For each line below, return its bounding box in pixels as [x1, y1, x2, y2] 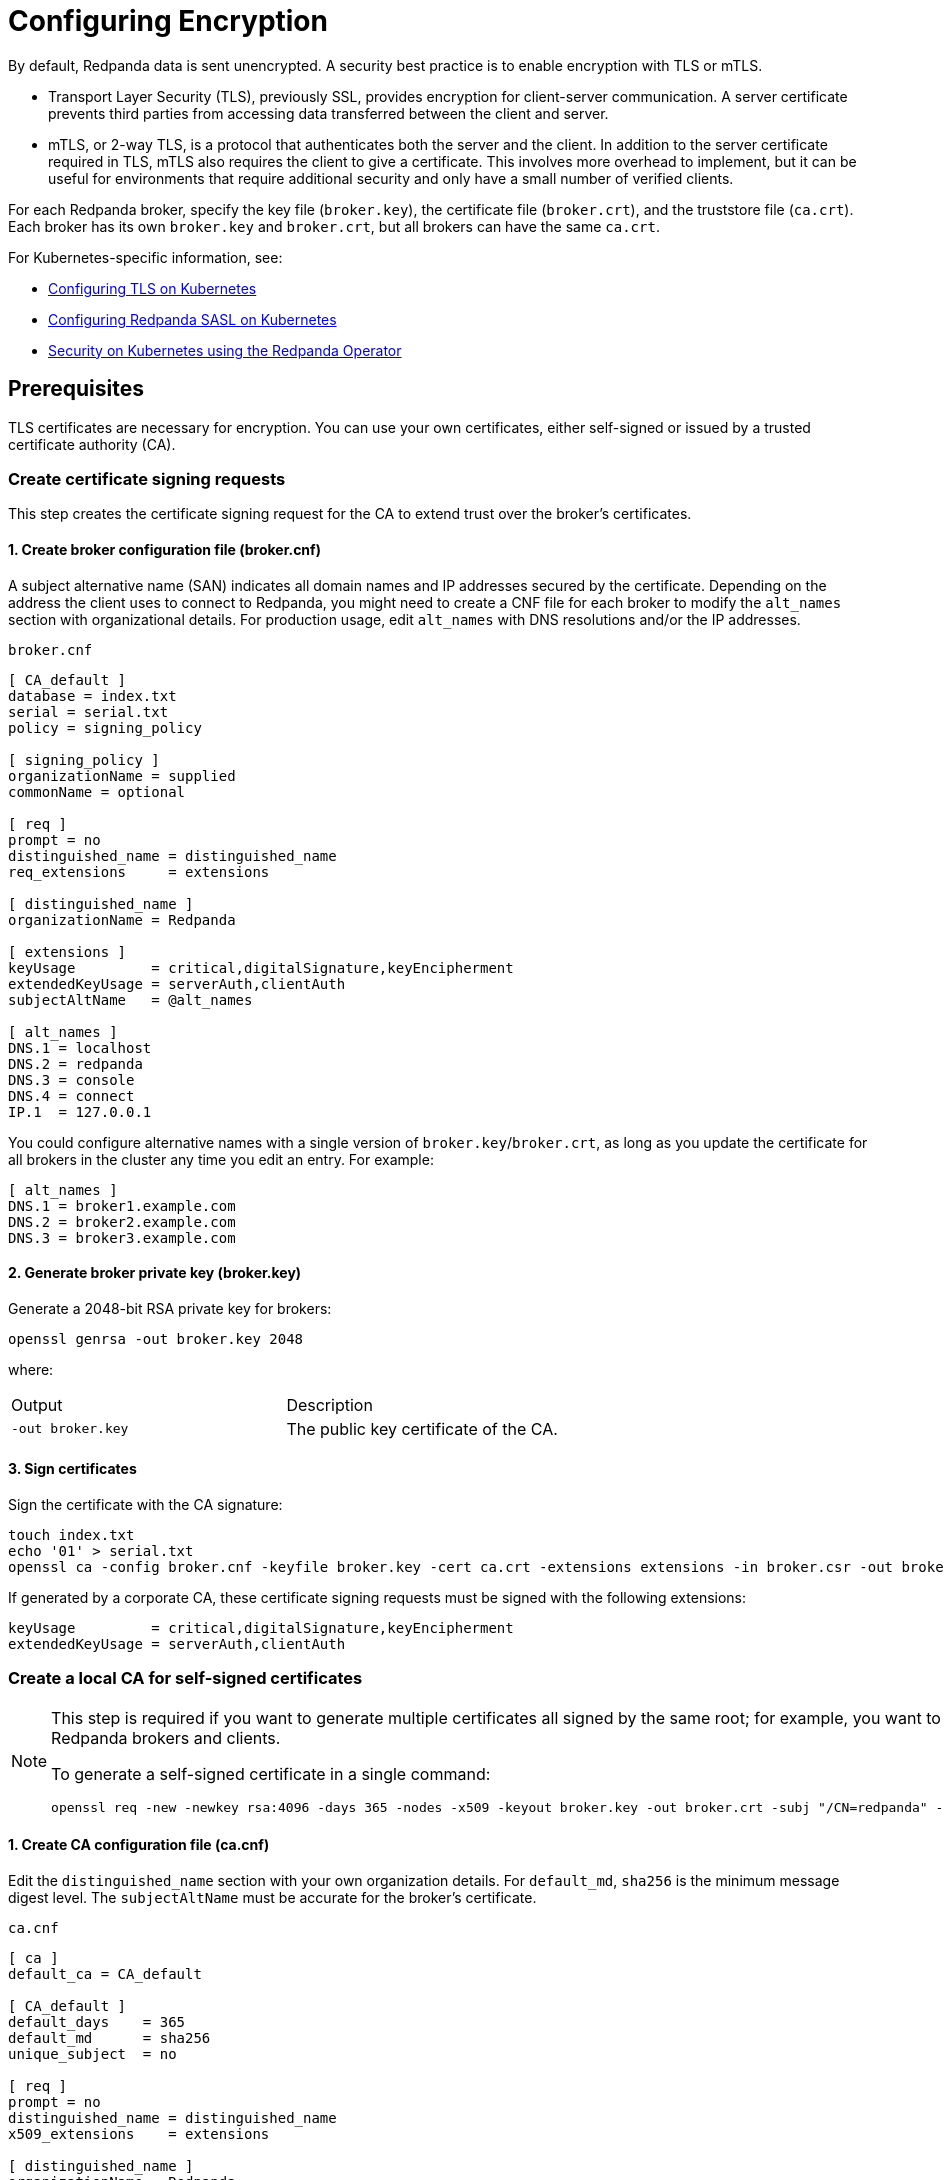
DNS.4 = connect [8, 1087, 135, 1104]
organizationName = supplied [8, 767, 236, 784]
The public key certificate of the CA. [286, 1418, 558, 1439]
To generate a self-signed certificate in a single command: [51, 1763, 491, 1784]
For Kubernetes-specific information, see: [8, 248, 283, 266]
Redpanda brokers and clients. [51, 1727, 281, 1748]
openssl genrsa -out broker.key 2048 [8, 1330, 304, 1347]
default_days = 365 [8, 2013, 186, 2030]
